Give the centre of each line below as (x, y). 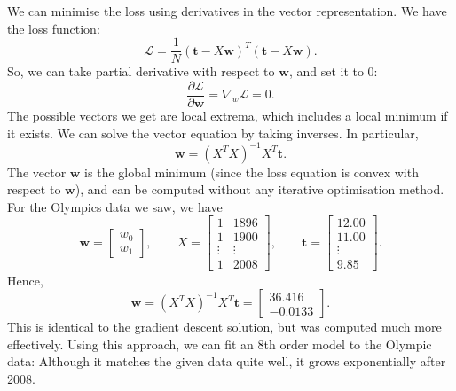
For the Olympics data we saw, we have (115, 206)
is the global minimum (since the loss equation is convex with (252, 172)
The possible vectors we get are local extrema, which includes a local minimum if (228, 115)
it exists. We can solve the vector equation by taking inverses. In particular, (213, 133)
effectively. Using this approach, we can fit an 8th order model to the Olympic (220, 344)
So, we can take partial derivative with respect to (141, 71)
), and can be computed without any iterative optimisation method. (259, 189)
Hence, (25, 280)
